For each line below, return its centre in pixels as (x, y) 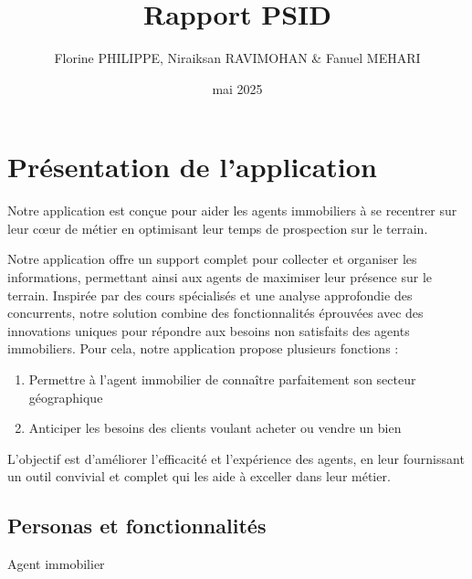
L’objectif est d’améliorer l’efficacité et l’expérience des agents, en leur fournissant (236, 458)
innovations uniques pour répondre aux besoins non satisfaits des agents (209, 330)
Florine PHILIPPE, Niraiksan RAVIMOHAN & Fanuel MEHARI (237, 58)
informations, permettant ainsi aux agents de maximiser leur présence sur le (220, 277)
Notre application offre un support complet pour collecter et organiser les (212, 259)
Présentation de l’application (192, 167)
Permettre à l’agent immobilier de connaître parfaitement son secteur (222, 379)
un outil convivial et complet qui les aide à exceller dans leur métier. (199, 476)
